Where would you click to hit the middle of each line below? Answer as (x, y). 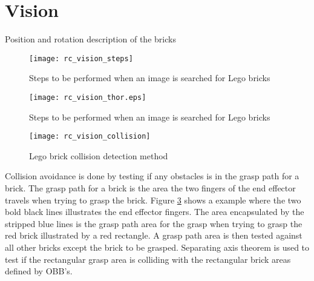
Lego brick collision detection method (99, 155)
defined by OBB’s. (39, 271)
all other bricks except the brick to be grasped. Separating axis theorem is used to (157, 247)
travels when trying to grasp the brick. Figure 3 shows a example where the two (153, 200)
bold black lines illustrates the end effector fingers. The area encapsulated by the (155, 212)
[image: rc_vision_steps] (81, 58)
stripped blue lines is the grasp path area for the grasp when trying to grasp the (154, 223)
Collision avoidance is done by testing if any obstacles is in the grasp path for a (152, 176)
